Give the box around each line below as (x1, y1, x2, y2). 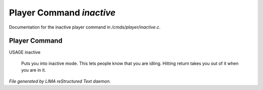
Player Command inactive (9, 7, 116, 18)
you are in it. (21, 67, 46, 73)
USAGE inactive (9, 49, 41, 55)
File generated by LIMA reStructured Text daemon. (9, 78, 111, 84)
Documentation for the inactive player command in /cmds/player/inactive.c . (9, 24, 161, 30)
